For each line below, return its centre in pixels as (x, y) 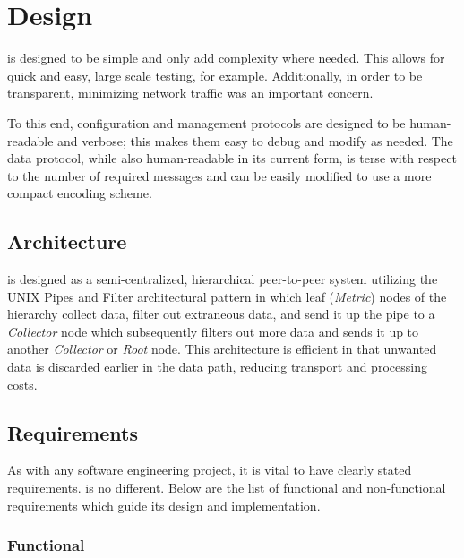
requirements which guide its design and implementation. (164, 505)
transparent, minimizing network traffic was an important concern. (190, 93)
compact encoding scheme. (80, 193)
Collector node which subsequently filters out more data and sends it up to (213, 331)
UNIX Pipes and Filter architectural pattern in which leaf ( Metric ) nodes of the (227, 296)
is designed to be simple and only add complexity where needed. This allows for (226, 58)
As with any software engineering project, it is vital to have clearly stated (210, 470)
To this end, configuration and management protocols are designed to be (206, 122)
